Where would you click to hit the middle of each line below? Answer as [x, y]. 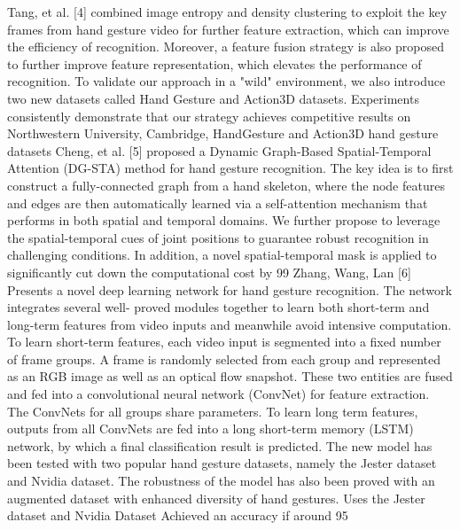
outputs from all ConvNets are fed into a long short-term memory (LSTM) [211, 429]
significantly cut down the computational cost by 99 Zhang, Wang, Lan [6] [209, 272]
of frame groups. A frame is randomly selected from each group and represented [224, 359]
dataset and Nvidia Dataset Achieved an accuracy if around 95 [178, 515]
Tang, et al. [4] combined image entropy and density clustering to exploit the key [227, 12]
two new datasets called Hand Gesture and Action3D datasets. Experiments [213, 98]
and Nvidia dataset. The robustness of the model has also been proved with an [221, 481]
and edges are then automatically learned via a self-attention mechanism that [218, 203]
